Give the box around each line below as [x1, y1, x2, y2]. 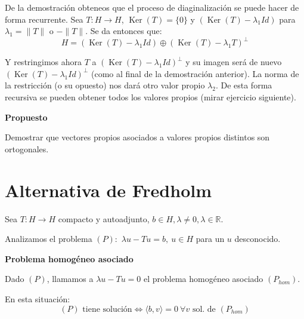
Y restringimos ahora [5, 56, 82, 68]
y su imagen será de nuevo [185, 56, 282, 68]
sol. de [192, 305, 216, 314]
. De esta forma [215, 79, 272, 91]
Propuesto [5, 111, 48, 123]
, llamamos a [46, 272, 94, 285]
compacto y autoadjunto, [58, 212, 150, 225]
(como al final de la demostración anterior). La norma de [91, 67, 299, 79]
